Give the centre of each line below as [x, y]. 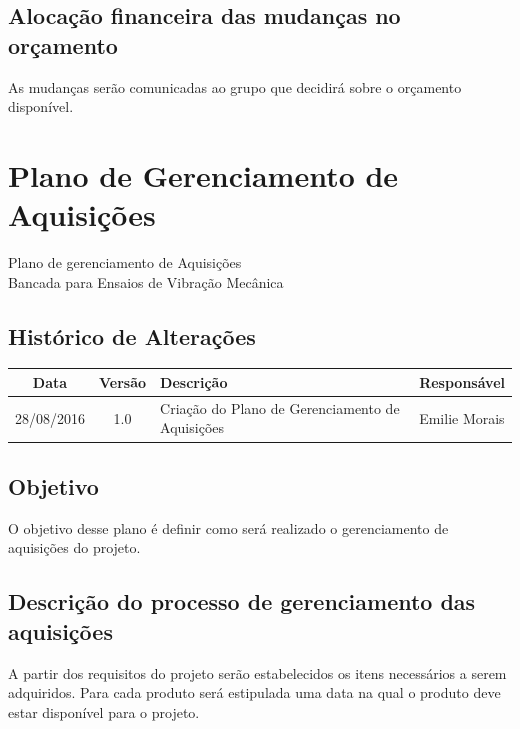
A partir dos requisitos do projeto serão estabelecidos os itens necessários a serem [257, 672]
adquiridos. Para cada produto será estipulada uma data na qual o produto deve [254, 692]
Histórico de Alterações [132, 335]
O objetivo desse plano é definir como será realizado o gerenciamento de [228, 527]
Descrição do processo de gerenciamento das [242, 601]
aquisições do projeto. [74, 547]
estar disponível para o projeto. [104, 711]
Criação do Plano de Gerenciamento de [280, 407]
